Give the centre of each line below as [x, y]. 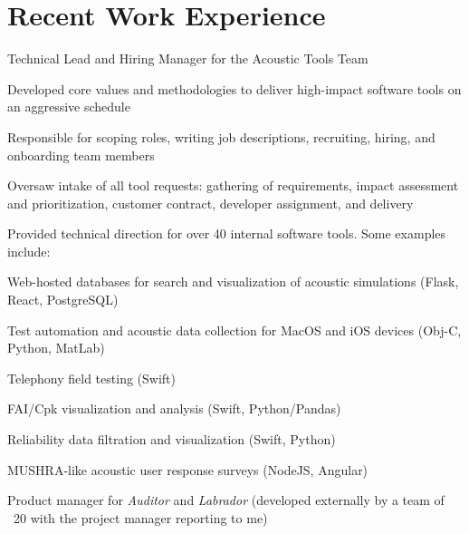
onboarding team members [81, 155]
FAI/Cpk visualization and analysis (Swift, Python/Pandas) [174, 408]
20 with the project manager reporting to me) [140, 517]
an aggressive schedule [69, 107]
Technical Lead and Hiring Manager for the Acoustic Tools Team [188, 58]
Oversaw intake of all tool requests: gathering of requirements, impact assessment [233, 185]
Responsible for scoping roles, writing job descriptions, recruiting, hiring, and [221, 136]
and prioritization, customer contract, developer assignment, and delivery [211, 203]
